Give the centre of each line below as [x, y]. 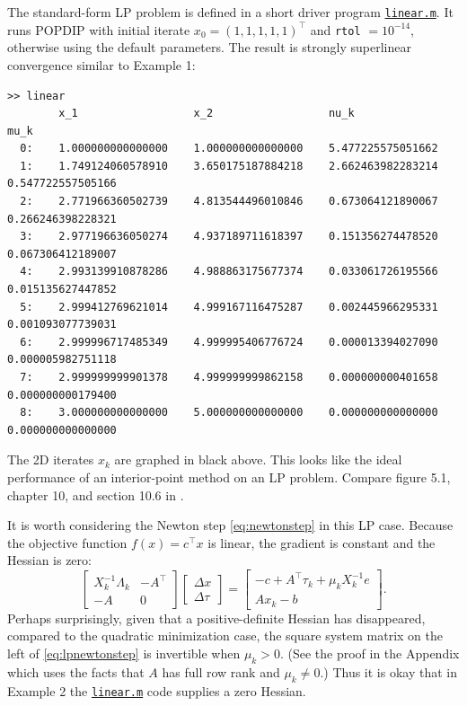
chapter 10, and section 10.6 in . [96, 494]
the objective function [67, 542]
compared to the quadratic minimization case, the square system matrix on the [225, 635]
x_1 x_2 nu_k [207, 114]
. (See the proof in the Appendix [370, 653]
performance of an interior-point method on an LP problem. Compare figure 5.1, [229, 477]
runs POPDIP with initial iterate [99, 29]
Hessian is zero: [49, 560]
